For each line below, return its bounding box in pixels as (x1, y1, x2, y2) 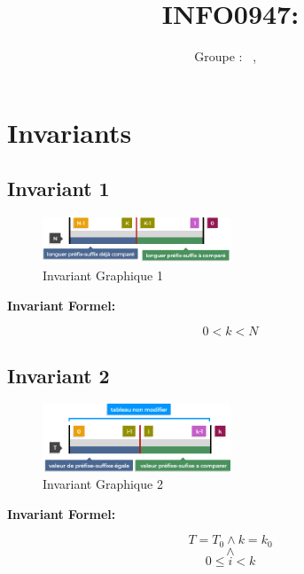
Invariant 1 (7, 175, 110, 202)
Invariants (7, 114, 132, 150)
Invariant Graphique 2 (43, 475, 163, 493)
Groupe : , (194, 47, 257, 66)
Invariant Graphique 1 (43, 266, 163, 284)
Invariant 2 (7, 361, 110, 389)
